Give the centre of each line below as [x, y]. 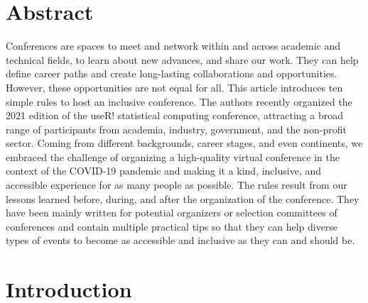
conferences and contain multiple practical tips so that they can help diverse [172, 226]
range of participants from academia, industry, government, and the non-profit [176, 129]
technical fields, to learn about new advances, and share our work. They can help [182, 59]
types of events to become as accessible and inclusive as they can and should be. [180, 240]
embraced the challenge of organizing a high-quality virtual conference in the [173, 156]
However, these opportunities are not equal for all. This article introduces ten [174, 87]
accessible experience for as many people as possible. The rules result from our [177, 185]
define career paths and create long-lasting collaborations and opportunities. [172, 73]
